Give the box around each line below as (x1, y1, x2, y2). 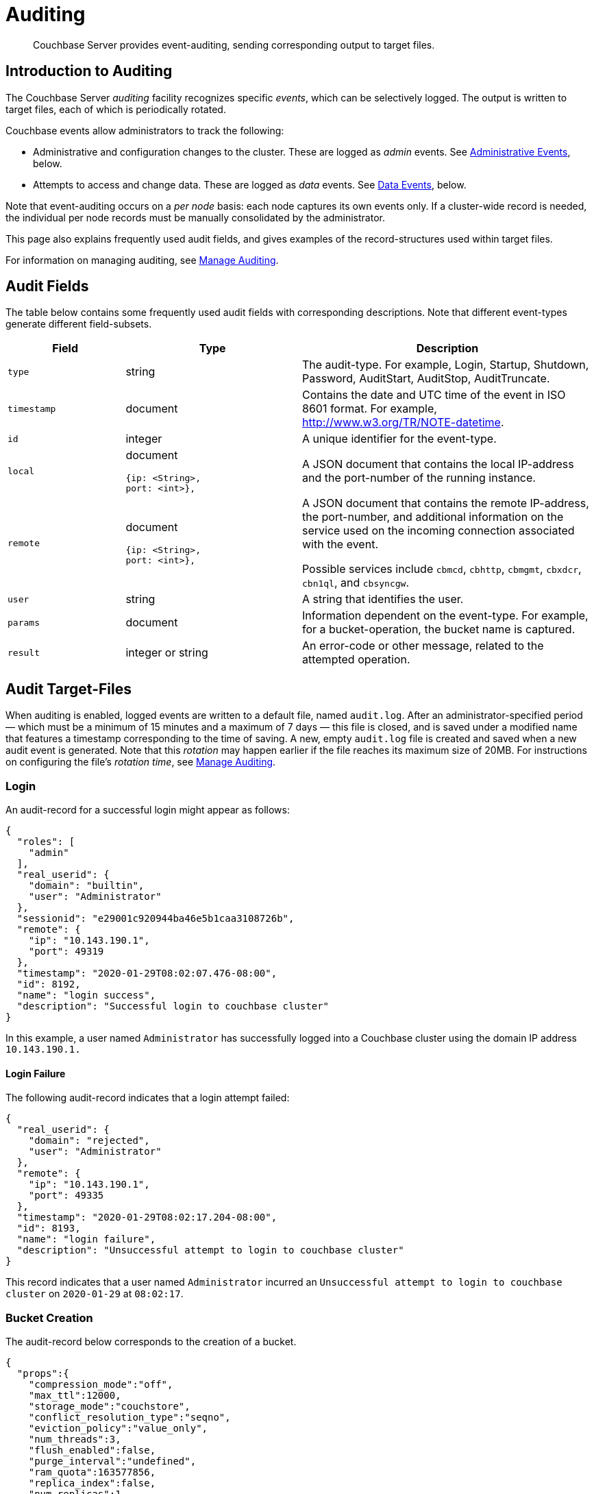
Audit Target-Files (5, 680, 132, 698)
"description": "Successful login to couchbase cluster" (16, 1001, 330, 1012)
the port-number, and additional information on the (301, 510, 564, 524)
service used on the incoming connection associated (301, 524, 575, 538)
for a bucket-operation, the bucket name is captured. (301, 622, 576, 637)
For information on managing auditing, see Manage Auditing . (5, 254, 279, 266)
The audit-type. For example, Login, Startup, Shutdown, (301, 358, 589, 372)
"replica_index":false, (28, 1478, 156, 1489)
